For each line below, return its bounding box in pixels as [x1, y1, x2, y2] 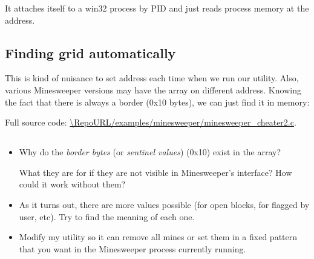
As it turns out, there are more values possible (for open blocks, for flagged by [19, 198, 310, 210]
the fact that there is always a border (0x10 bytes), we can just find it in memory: [5, 95, 310, 108]
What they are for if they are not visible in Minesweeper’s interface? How [19, 166, 292, 178]
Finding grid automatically [5, 43, 176, 62]
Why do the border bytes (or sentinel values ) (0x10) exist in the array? [19, 146, 281, 158]
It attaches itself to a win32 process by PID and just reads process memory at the [5, 2, 309, 14]
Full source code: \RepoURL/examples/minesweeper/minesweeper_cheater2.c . [5, 116, 296, 129]
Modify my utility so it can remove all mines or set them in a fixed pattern [19, 230, 298, 243]
